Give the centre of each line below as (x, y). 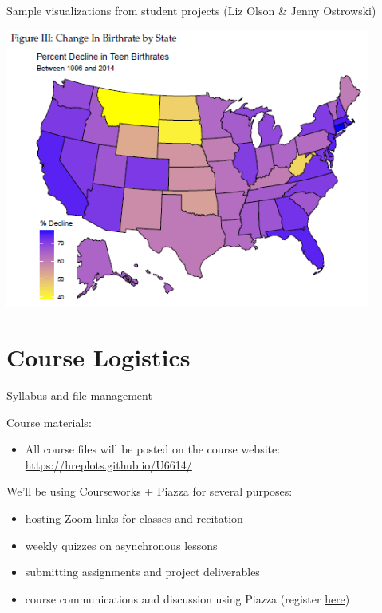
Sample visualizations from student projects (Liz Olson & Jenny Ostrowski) (191, 10)
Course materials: (49, 422)
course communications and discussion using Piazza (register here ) (187, 598)
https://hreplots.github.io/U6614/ (108, 464)
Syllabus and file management (79, 395)
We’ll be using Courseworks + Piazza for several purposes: (150, 491)
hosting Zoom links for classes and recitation (134, 518)
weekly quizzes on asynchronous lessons (121, 545)
